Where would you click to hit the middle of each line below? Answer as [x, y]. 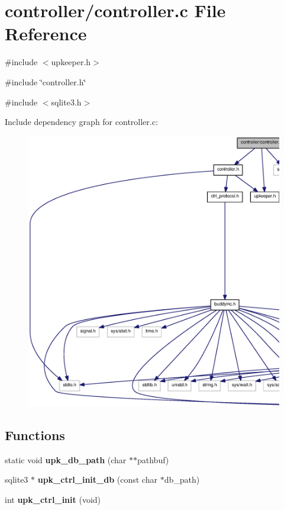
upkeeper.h [71, 62]
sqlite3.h [66, 102]
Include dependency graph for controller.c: [81, 122]
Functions [35, 434]
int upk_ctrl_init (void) [53, 499]
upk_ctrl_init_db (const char [97, 479]
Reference [46, 33]
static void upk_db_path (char [66, 459]
